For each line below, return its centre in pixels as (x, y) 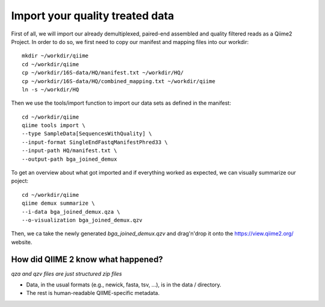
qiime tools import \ (54, 126)
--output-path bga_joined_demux (70, 159)
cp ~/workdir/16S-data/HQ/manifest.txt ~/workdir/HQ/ (103, 73)
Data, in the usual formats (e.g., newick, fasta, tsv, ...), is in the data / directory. (124, 285)
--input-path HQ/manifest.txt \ (70, 151)
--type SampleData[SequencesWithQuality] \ (87, 134)
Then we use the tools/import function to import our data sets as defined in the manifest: (121, 103)
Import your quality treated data (93, 16)
